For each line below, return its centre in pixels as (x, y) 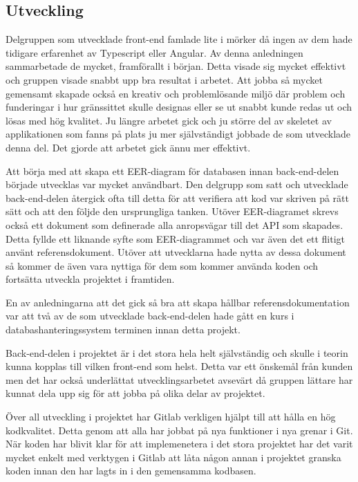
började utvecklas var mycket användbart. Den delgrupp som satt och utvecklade (177, 184)
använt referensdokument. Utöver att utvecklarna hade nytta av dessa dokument (176, 252)
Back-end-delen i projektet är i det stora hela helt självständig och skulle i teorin (177, 352)
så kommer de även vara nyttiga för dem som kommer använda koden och (162, 265)
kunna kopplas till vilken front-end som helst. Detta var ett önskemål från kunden (179, 366)
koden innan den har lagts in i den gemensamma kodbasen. (131, 471)
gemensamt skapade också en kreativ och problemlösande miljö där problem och (176, 93)
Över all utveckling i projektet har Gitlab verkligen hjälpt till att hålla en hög (171, 417)
